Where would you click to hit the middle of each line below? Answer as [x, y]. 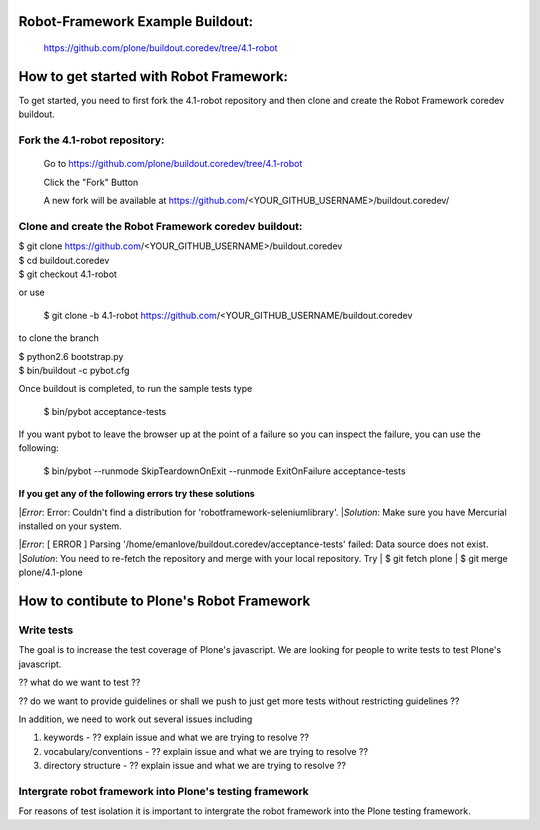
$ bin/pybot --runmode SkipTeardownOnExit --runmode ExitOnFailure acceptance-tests [224, 471]
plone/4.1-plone [51, 572]
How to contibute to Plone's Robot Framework [164, 601]
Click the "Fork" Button [91, 182]
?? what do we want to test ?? [79, 682]
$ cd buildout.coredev [64, 260]
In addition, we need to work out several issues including [135, 719]
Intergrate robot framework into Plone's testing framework [163, 791]
